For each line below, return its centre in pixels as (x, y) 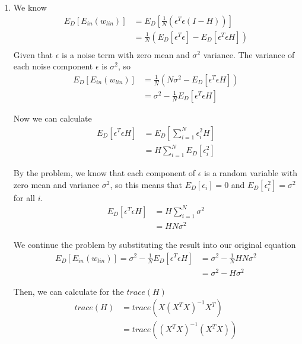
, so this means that (146, 184)
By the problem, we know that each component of (104, 173)
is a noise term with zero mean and (126, 54)
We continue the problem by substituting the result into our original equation (155, 244)
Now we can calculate (53, 118)
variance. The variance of (249, 54)
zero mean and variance (56, 184)
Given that (33, 54)
